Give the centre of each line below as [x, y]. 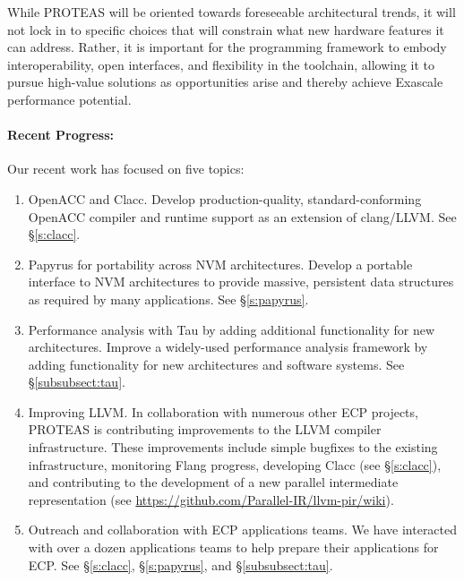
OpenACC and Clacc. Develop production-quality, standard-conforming [225, 198]
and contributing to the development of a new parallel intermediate [213, 482]
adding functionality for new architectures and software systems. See [216, 364]
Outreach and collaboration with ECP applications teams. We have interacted [243, 530]
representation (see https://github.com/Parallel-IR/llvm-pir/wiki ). [211, 499]
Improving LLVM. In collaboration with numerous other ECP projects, [223, 411]
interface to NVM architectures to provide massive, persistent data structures [241, 282]
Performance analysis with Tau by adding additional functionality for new [232, 329]
